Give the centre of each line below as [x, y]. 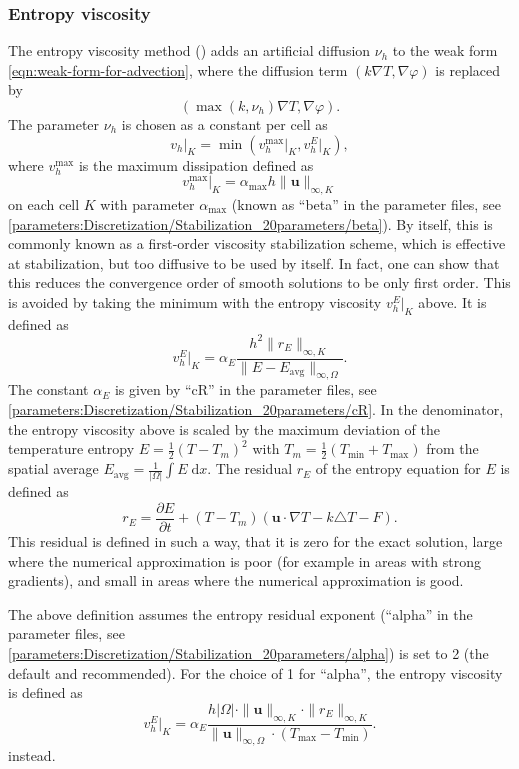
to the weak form [445, 50]
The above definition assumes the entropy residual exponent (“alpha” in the [240, 613]
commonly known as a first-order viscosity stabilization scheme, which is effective [257, 243]
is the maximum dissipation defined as [196, 164]
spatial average [53, 468]
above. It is [452, 301]
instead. [32, 755]
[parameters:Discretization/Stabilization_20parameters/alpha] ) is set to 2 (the [248, 653]
